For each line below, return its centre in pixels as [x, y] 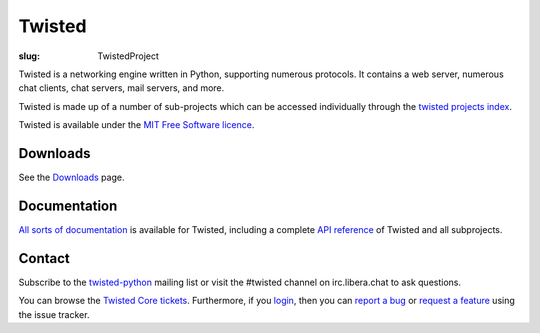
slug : [29, 56]
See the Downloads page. [71, 177]
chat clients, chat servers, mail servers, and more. [121, 88]
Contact [44, 258]
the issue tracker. [54, 314]
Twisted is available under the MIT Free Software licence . [136, 125]
